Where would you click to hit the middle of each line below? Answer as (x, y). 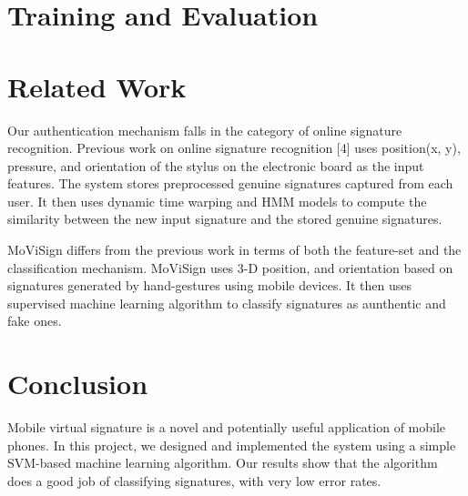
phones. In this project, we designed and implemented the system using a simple (232, 445)
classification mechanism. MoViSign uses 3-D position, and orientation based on (230, 267)
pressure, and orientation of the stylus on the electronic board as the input (216, 165)
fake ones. (35, 321)
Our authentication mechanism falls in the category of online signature (205, 130)
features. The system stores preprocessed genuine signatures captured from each (230, 183)
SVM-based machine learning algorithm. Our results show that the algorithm (223, 463)
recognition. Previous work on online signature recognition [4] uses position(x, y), (234, 148)
